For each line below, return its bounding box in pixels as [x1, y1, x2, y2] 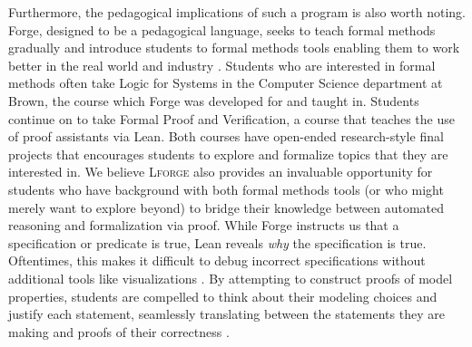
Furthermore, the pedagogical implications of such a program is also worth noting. [8, 3, 466, 21]
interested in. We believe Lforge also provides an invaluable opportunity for [8, 162, 433, 181]
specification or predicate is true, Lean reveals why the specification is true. [8, 233, 427, 252]
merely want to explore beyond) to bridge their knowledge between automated [8, 198, 445, 217]
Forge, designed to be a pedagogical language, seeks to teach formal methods [8, 20, 436, 39]
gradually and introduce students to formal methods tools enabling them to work [8, 38, 460, 57]
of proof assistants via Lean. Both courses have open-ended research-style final [8, 127, 444, 146]
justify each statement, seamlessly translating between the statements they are [8, 304, 445, 323]
